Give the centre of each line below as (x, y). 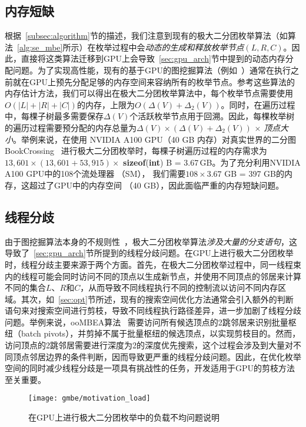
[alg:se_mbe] (40, 47)
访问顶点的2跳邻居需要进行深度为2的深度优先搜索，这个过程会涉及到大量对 (149, 345)
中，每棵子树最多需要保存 (54, 116)
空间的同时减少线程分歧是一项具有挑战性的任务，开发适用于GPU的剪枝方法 (150, 368)
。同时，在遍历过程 (258, 104)
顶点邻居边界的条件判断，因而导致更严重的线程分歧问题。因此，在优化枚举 (157, 356)
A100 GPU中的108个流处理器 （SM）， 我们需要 (95, 174)
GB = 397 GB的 (254, 174)
